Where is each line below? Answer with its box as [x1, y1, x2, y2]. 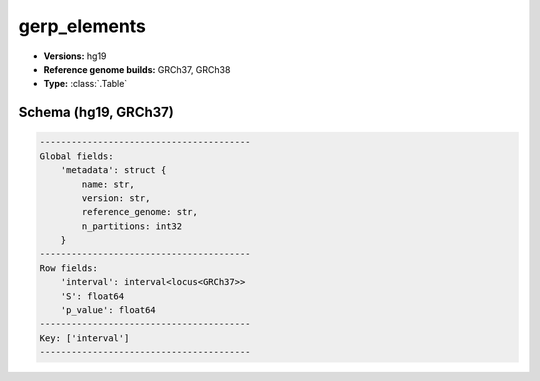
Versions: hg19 [43, 50, 107, 62]
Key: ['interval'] [39, 332, 130, 344]
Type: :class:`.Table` [43, 78, 128, 90]
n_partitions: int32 [81, 220, 183, 232]
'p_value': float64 [60, 305, 157, 316]
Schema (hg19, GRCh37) [18, 104, 174, 121]
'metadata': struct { [60, 165, 167, 176]
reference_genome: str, [81, 206, 199, 218]
